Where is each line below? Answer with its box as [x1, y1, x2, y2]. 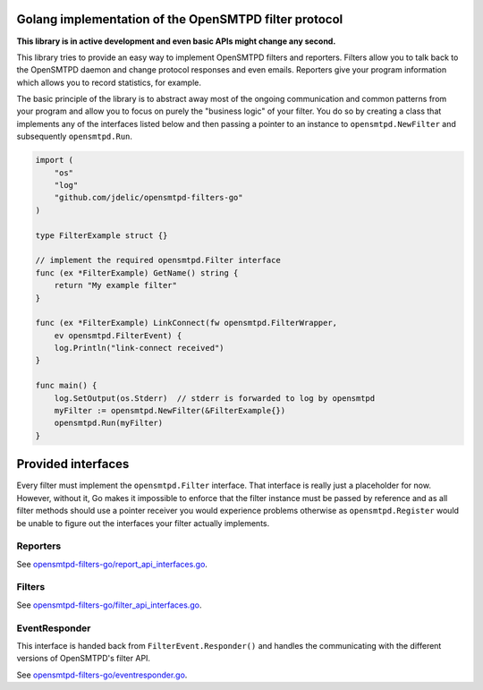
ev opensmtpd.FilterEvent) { [54, 330, 182, 340]
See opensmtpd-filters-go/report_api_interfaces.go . [16, 558, 208, 569]
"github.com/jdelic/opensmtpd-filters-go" [54, 192, 243, 203]
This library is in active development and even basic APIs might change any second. [16, 36, 336, 47]
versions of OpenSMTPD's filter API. [16, 653, 151, 664]
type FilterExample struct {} [35, 230, 168, 241]
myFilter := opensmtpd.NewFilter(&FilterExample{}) [54, 405, 286, 416]
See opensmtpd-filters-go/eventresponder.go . [16, 669, 188, 680]
